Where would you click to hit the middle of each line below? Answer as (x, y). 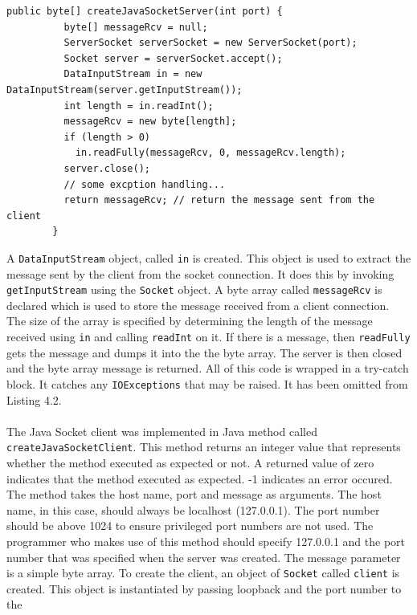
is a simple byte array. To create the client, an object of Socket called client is (203, 573)
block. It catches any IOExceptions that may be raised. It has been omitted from (207, 383)
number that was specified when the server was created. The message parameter (204, 557)
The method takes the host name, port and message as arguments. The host (194, 494)
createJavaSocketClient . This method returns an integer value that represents (204, 447)
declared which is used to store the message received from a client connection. (198, 305)
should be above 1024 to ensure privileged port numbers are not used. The (190, 525)
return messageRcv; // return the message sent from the (219, 200)
